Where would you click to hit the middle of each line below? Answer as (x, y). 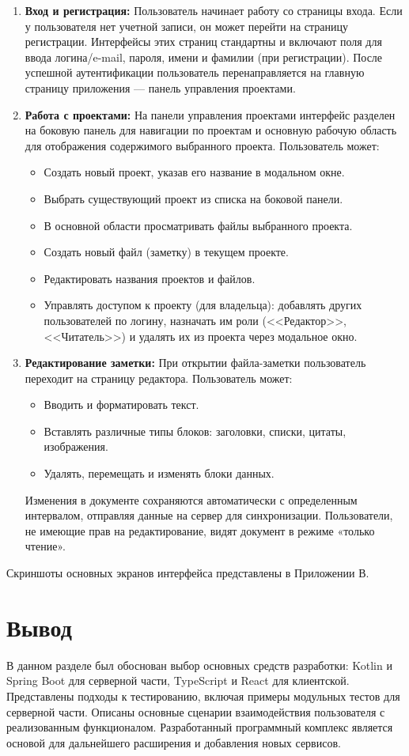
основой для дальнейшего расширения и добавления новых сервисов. (174, 742)
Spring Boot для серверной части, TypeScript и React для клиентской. (178, 680)
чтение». (45, 546)
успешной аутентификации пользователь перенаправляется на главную (195, 72)
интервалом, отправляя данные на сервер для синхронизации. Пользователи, (209, 515)
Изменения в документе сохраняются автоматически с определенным (191, 499)
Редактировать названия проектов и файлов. (150, 278)
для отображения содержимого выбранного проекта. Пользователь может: (202, 145)
